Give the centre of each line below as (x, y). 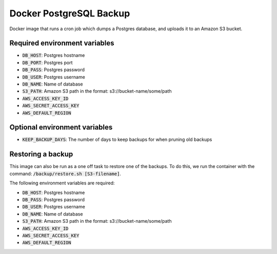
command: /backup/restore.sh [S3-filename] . (65, 174)
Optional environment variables (61, 127)
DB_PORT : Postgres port (47, 62)
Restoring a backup (41, 154)
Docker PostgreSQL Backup (70, 13)
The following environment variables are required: (62, 183)
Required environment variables (62, 43)
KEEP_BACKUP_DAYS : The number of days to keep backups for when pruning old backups (117, 140)
